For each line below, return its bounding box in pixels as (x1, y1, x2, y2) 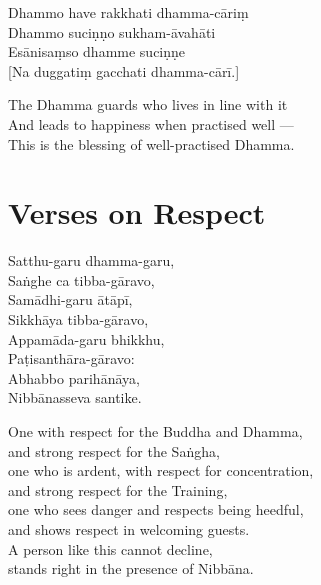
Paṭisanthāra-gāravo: (8, 348, 135, 369)
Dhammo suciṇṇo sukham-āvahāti (8, 21, 216, 42)
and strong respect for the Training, (8, 479, 228, 500)
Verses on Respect (8, 192, 266, 233)
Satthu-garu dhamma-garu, (8, 250, 175, 271)
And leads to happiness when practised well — (8, 113, 294, 134)
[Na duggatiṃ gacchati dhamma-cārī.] (8, 60, 240, 81)
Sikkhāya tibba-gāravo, (8, 309, 149, 330)
